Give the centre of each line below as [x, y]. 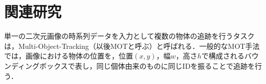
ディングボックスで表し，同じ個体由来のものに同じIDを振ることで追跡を [133, 65]
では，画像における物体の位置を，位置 [69, 56]
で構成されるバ [226, 56]
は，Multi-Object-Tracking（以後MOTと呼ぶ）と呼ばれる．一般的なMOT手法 [132, 46]
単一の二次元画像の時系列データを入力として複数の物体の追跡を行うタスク [129, 36]
